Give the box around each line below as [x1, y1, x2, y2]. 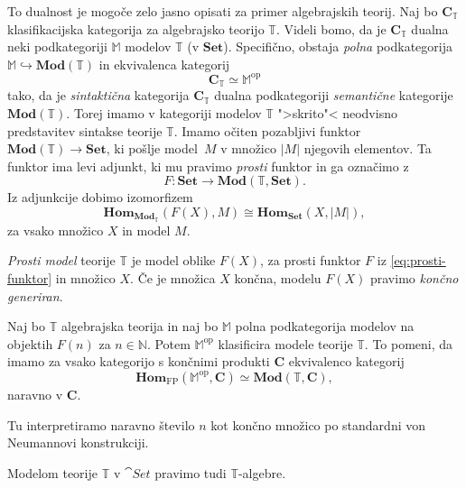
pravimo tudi [154, 463, 227, 482]
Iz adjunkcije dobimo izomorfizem [7, 188, 193, 207]
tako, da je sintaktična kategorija [7, 86, 190, 105]
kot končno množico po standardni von [210, 415, 426, 434]
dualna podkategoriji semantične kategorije [214, 86, 453, 105]
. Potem [146, 334, 191, 353]
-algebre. [238, 463, 286, 482]
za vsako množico [7, 220, 104, 239]
